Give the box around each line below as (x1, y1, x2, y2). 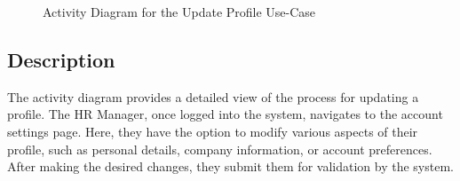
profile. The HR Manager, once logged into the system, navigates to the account (7, 105, 443, 123)
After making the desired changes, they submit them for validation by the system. (7, 157, 454, 176)
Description (7, 45, 115, 73)
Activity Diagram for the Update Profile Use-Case (43, 3, 316, 20)
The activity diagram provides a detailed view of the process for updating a (7, 87, 419, 106)
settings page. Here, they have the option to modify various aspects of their (7, 122, 418, 140)
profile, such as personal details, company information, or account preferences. (7, 139, 432, 158)
